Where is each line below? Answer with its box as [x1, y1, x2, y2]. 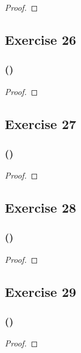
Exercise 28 [5, 198, 76, 217]
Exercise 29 [5, 282, 76, 300]
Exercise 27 [5, 114, 76, 133]
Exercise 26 [5, 30, 76, 48]
